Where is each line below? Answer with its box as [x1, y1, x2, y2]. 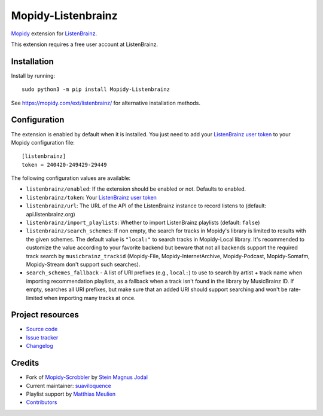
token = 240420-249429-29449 [22, 161, 107, 168]
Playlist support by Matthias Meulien [26, 390, 116, 397]
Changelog [26, 342, 53, 350]
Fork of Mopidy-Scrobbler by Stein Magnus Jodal [26, 374, 148, 381]
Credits [11, 358, 39, 368]
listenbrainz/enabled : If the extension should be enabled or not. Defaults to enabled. [26, 185, 246, 192]
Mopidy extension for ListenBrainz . [11, 30, 97, 37]
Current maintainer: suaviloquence [26, 382, 112, 389]
